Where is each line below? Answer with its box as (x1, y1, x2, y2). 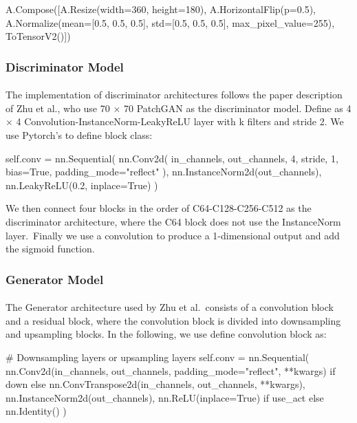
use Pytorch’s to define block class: (6, 128, 153, 142)
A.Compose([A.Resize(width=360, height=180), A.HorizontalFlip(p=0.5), (6, 2, 316, 16)
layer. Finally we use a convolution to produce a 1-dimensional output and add (6, 228, 340, 242)
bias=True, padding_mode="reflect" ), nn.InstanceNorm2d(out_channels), (6, 164, 322, 179)
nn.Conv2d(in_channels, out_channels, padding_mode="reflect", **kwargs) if (6, 363, 336, 378)
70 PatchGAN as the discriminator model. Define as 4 (123, 100, 351, 115)
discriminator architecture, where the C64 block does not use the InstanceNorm (6, 214, 341, 228)
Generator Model (6, 270, 104, 288)
